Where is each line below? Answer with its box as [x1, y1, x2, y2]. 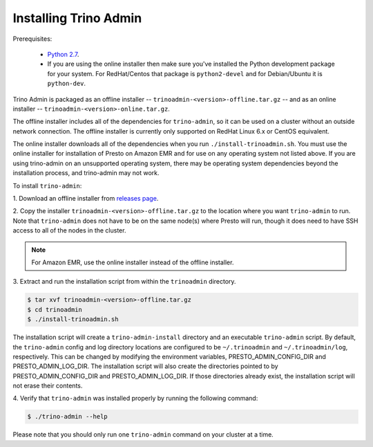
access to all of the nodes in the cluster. [12, 226, 126, 235]
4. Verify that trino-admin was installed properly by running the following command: [12, 394, 258, 403]
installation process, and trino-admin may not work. [12, 169, 160, 177]
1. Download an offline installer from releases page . [12, 194, 159, 203]
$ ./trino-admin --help [27, 412, 108, 421]
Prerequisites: [12, 35, 52, 43]
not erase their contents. [12, 381, 83, 390]
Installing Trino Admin [12, 10, 142, 26]
